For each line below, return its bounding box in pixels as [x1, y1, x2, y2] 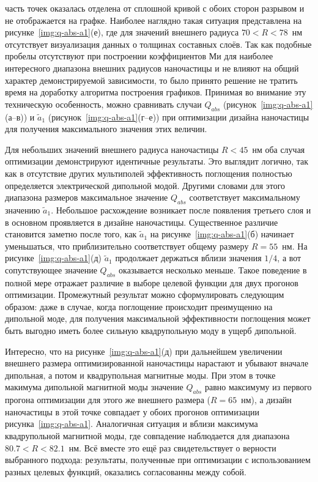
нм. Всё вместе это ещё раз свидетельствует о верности [68, 441, 276, 454]
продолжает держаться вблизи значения [115, 251, 262, 264]
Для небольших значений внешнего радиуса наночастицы [5, 143, 219, 155]
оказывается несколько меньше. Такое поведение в [119, 263, 307, 276]
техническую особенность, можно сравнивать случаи [5, 97, 202, 110]
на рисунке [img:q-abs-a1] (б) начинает [150, 228, 294, 240]
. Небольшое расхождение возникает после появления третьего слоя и [51, 203, 311, 216]
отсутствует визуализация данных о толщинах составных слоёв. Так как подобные [5, 37, 312, 50]
